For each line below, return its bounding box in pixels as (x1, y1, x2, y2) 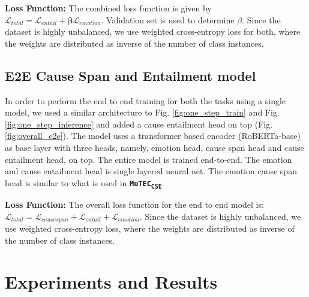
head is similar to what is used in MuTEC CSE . (5, 176, 164, 190)
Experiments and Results (5, 269, 218, 293)
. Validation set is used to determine (101, 13, 235, 26)
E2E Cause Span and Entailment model (5, 66, 256, 84)
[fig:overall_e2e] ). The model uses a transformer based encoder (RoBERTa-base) (5, 129, 301, 142)
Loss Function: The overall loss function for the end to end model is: (5, 198, 264, 211)
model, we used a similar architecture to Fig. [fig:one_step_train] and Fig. (5, 106, 280, 119)
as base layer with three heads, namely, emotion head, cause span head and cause (5, 141, 304, 153)
